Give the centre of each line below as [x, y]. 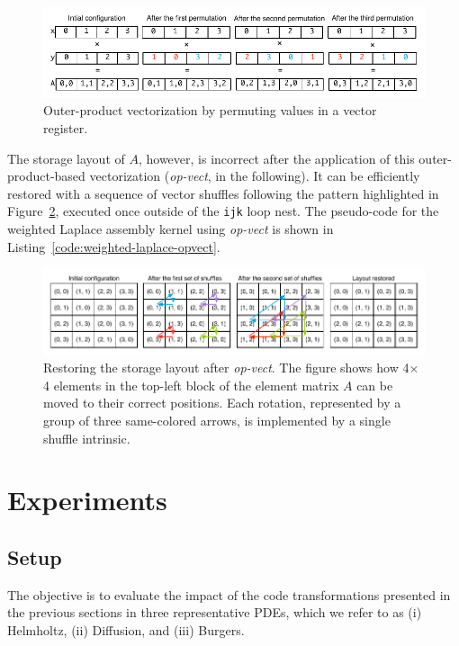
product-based [46, 176]
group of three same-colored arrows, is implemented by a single [217, 421]
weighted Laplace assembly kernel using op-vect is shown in [171, 229]
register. [66, 128]
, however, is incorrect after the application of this [276, 158]
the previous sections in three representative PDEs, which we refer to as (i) [215, 612]
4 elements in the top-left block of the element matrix [191, 385]
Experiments [87, 500]
